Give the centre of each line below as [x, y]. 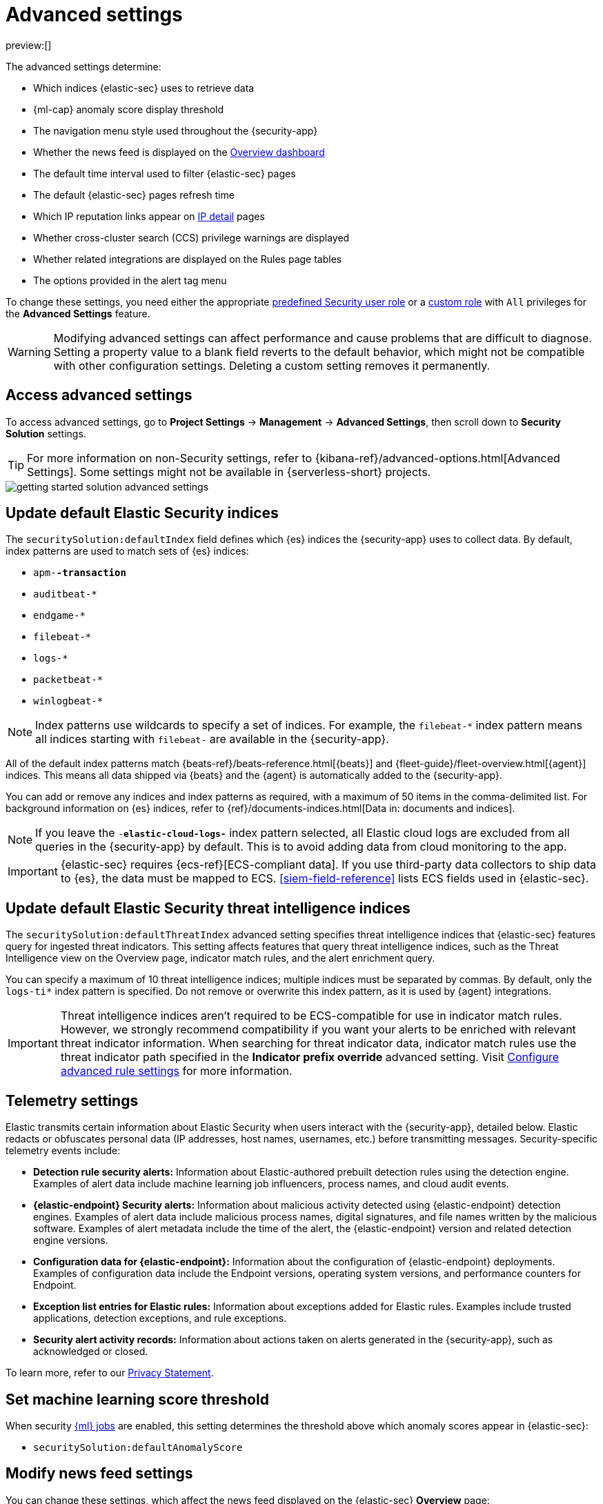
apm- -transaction [80, 573]
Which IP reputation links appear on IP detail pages [149, 216]
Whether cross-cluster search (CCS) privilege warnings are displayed [191, 237]
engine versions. [71, 1240]
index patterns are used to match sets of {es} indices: [127, 551]
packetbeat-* [68, 680]
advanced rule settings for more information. [176, 1071]
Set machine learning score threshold [137, 1399]
